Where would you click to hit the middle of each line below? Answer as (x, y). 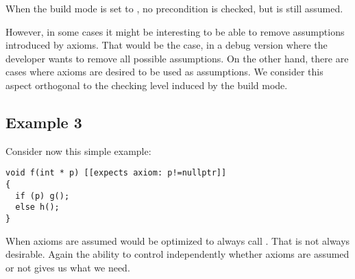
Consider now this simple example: (78, 150)
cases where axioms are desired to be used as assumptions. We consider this (164, 72)
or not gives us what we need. (68, 267)
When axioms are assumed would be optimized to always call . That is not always (178, 240)
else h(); (37, 207)
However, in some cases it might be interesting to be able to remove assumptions (175, 31)
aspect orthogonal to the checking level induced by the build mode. (147, 85)
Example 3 (44, 122)
